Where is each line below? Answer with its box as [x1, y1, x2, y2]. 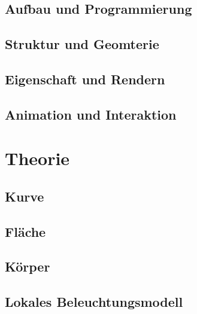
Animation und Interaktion [5, 105, 177, 123]
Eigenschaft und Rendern [5, 69, 165, 88]
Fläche [5, 222, 46, 240]
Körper [5, 257, 50, 276]
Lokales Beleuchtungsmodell [5, 292, 183, 311]
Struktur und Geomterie [5, 35, 159, 53]
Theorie [5, 146, 70, 170]
